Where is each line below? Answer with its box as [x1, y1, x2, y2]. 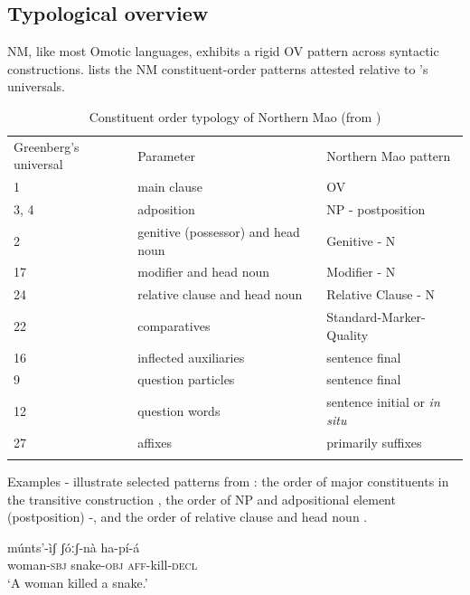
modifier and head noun [137, 262, 270, 281]
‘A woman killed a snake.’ [7, 572, 148, 591]
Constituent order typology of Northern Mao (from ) [89, 107, 381, 126]
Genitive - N [326, 231, 396, 250]
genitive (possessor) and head [137, 222, 300, 241]
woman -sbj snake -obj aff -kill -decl [7, 555, 198, 574]
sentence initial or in [326, 392, 440, 411]
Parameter [137, 146, 195, 165]
